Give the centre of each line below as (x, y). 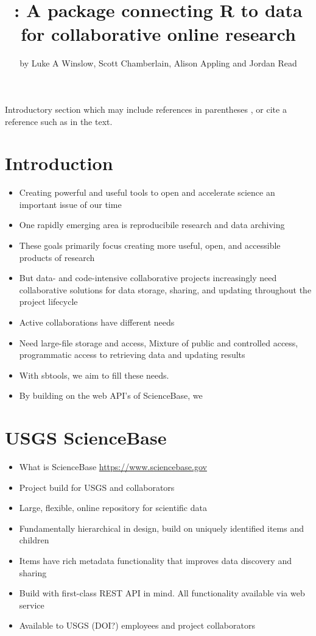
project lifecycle (48, 302)
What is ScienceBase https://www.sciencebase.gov (113, 467)
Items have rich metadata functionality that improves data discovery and (155, 561)
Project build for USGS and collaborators (97, 487)
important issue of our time (70, 204)
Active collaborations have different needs (97, 322)
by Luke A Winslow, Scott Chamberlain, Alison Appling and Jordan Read (158, 63)
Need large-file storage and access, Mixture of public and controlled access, (159, 342)
